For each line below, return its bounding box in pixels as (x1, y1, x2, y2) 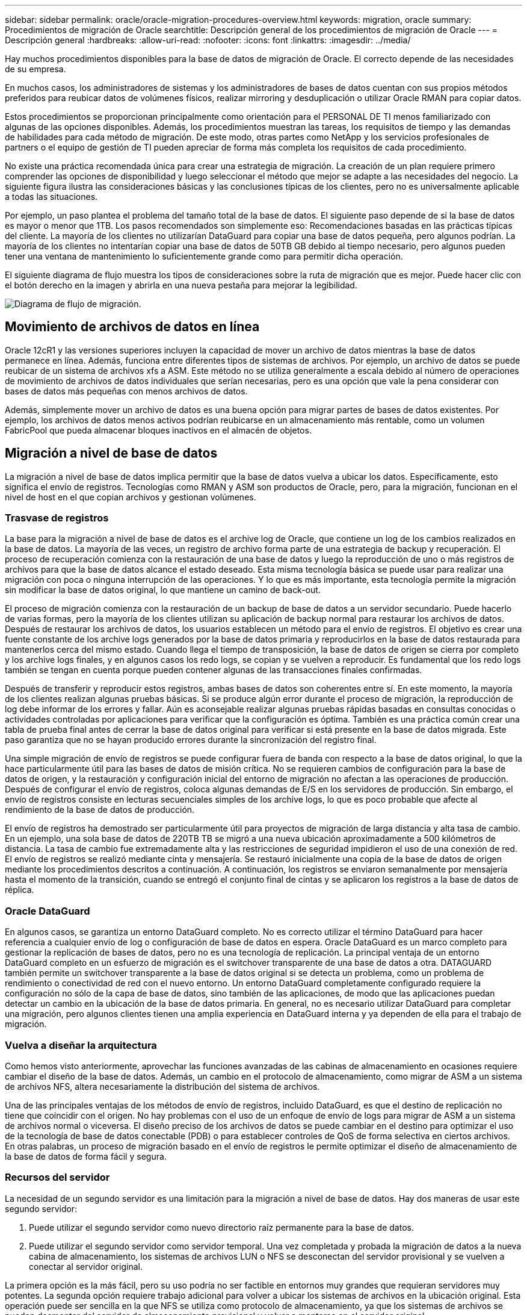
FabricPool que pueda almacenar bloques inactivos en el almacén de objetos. (5, 424, 312, 435)
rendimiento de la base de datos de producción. (5, 804, 195, 815)
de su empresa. (5, 64, 66, 74)
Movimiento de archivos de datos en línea (5, 319, 260, 335)
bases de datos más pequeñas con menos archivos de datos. (5, 385, 248, 396)
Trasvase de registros (5, 512, 109, 524)
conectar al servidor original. (29, 1261, 143, 1272)
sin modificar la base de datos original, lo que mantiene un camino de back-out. (5, 585, 321, 595)
